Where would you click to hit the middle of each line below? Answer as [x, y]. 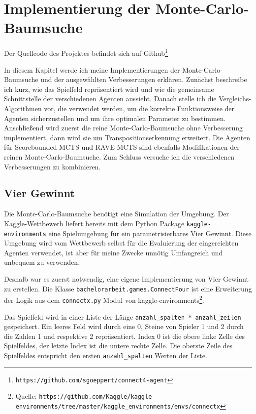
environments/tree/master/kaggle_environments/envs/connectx [118, 406]
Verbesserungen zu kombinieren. [52, 166]
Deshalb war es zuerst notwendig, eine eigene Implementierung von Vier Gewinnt [126, 278]
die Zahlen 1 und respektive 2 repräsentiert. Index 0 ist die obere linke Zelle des [124, 336]
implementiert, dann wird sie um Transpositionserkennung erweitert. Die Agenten [127, 137]
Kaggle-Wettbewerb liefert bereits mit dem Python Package [94, 223]
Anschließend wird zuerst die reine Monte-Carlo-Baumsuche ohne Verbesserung [123, 128]
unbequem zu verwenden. [42, 262]
